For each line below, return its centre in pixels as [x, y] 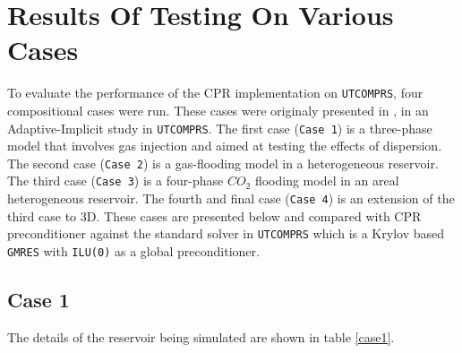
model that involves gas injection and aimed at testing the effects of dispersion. [225, 146]
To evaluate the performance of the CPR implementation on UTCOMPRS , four [215, 93]
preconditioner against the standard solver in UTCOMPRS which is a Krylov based [226, 233]
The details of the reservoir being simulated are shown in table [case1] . [201, 336]
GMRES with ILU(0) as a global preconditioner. [133, 251]
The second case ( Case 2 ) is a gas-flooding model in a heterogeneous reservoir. [223, 163]
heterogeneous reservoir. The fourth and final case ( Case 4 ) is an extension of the [231, 198]
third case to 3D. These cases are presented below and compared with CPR [214, 215]
